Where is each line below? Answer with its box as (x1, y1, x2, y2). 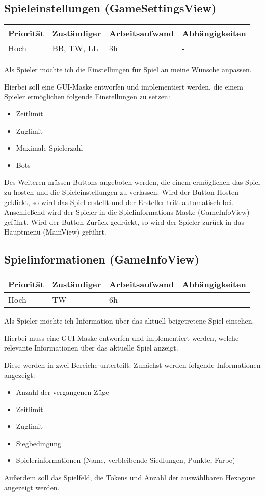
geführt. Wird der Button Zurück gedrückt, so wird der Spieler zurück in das (4, 216, 244, 227)
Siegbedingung (16, 437, 62, 448)
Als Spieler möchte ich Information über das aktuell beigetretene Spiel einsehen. (4, 315, 254, 326)
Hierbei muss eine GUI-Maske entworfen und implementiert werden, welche (4, 332, 239, 343)
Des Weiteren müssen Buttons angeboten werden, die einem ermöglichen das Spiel (4, 177, 260, 187)
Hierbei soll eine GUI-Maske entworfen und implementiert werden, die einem (4, 81, 243, 92)
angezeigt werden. (4, 482, 60, 492)
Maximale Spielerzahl (16, 142, 83, 153)
